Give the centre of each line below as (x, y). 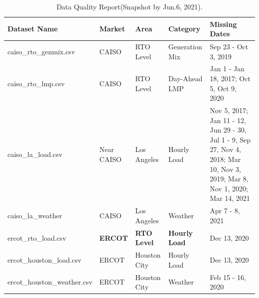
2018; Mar (225, 159)
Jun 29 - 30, (228, 130)
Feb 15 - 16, (228, 277)
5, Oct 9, (223, 88)
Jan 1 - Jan (227, 69)
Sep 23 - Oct (229, 47)
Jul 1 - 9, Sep (230, 139)
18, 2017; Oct (230, 78)
